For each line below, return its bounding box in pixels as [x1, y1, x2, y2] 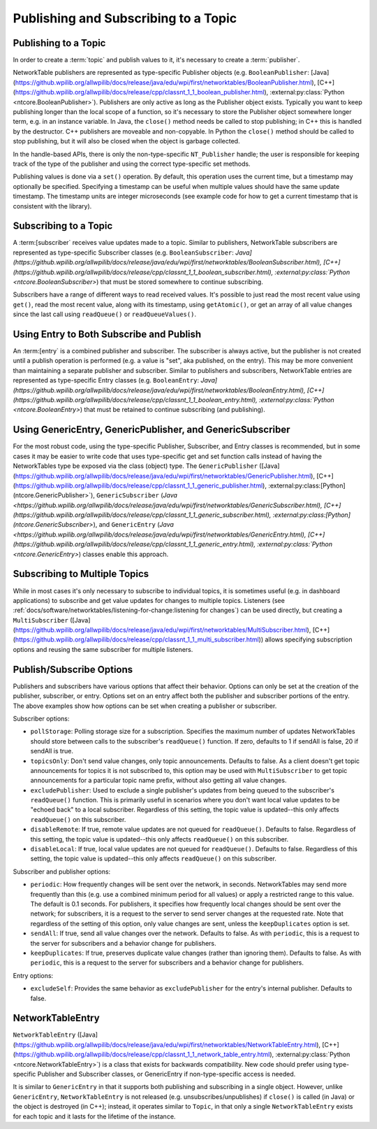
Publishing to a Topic [13, 37, 106, 49]
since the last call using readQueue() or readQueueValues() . [13, 310, 197, 318]
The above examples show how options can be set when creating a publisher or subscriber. [13, 702, 277, 710]
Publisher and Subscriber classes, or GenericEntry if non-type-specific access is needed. [37, 1070, 296, 1078]
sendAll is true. [30, 747, 73, 755]
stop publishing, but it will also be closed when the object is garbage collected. [13, 137, 240, 145]
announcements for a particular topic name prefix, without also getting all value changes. [30, 776, 287, 785]
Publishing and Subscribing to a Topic [13, 10, 237, 26]
